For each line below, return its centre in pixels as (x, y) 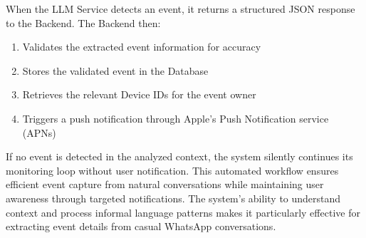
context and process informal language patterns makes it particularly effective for (183, 212)
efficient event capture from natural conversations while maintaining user (165, 184)
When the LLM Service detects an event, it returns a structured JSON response (181, 9)
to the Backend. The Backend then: (83, 22)
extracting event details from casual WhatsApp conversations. (141, 226)
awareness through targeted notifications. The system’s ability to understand (173, 198)
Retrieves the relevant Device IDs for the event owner (139, 94)
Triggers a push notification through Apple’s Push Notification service (176, 118)
